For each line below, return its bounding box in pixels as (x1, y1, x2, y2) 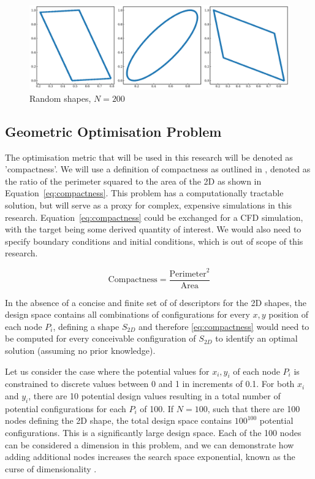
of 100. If (140, 402, 174, 415)
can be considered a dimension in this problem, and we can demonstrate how (5, 438, 294, 451)
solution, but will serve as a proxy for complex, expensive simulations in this (5, 199, 292, 212)
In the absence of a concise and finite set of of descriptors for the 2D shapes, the (5, 296, 306, 308)
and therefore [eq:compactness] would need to (139, 320, 309, 332)
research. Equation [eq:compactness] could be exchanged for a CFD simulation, (5, 210, 303, 223)
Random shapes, (29, 91, 91, 104)
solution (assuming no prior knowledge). (5, 343, 156, 356)
